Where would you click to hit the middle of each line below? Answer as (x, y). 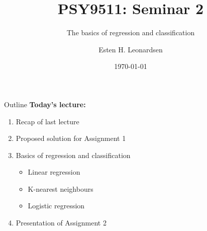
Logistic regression (56, 206)
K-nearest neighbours (61, 188)
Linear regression (54, 172)
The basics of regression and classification (131, 32)
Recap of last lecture (47, 121)
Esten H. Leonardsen (131, 49)
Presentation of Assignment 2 (61, 223)
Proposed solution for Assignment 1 (71, 138)
